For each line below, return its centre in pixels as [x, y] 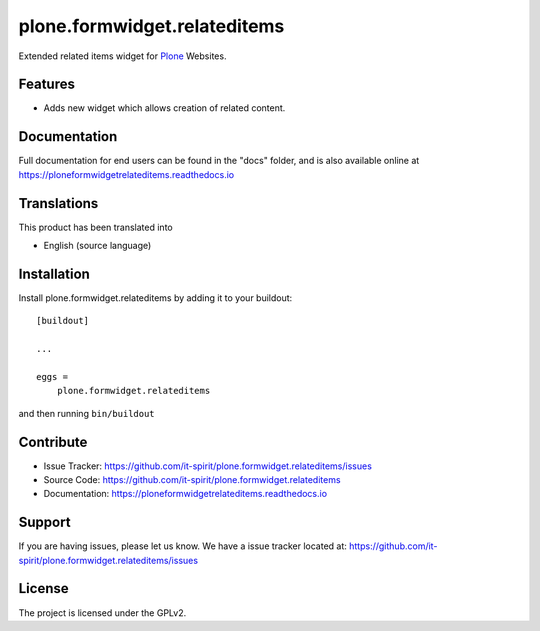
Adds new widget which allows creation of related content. [164, 108]
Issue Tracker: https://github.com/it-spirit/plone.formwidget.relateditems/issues [207, 466]
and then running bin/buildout [86, 413]
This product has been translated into [96, 227]
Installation [54, 273]
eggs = [52, 376]
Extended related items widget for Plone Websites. [122, 56]
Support [44, 522]
